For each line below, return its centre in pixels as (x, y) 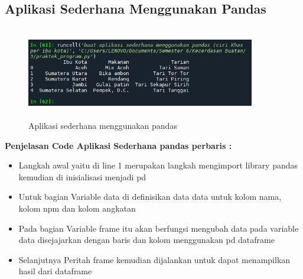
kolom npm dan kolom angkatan (77, 208)
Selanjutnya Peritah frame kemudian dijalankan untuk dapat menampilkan (154, 259)
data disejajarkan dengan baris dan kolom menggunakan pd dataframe (146, 240)
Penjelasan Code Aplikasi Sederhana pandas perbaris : (118, 145)
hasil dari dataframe (55, 271)
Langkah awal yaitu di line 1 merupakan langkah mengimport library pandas (158, 165)
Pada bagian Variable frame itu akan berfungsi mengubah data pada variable (159, 228)
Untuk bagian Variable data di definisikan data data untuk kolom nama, (150, 197)
